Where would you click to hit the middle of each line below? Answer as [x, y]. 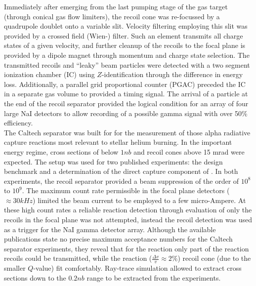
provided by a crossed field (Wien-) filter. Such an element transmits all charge [124, 35]
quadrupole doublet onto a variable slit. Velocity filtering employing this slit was [126, 26]
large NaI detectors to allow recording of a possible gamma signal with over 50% [126, 113]
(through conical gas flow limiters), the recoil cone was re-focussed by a [112, 16]
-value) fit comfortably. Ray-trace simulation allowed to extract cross [137, 268]
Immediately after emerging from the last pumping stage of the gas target [116, 6]
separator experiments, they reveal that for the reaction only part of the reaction [127, 248]
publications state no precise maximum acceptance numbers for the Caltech [118, 239]
